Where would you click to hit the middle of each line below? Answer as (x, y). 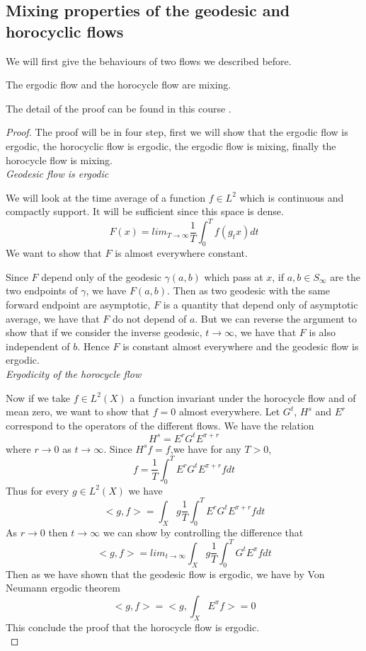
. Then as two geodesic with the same (249, 290)
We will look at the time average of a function (105, 197)
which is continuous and (292, 197)
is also (322, 332)
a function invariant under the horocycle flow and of (243, 397)
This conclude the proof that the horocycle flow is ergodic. (133, 627)
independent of (38, 346)
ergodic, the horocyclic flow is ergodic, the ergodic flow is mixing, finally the (171, 145)
